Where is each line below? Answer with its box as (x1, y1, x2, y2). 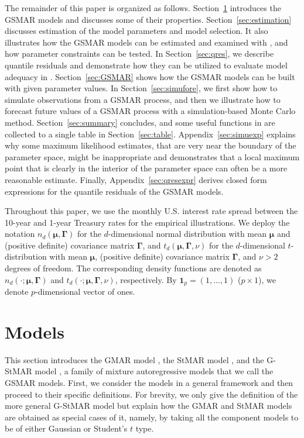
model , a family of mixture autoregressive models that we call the (35, 365, 274, 377)
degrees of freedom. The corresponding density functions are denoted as (5, 262, 262, 274)
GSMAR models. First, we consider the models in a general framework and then (5, 377, 293, 389)
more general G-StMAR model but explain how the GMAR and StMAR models (5, 399, 292, 412)
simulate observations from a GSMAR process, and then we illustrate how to (5, 93, 281, 105)
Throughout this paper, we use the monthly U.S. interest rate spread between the (5, 205, 298, 217)
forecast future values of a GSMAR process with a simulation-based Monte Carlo (5, 105, 296, 117)
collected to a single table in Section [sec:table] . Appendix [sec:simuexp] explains (5, 127, 296, 140)
